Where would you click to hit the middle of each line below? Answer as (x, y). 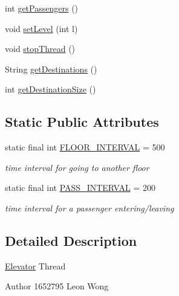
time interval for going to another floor (77, 167)
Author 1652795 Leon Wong (57, 286)
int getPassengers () (42, 8)
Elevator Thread (35, 265)
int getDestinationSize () (50, 89)
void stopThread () (40, 49)
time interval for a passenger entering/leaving (89, 208)
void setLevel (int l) (41, 28)
